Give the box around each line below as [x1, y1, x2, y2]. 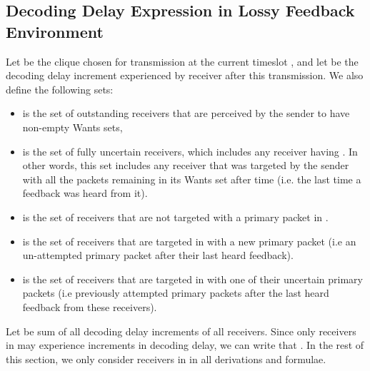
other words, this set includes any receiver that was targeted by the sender [22, 158, 349, 173]
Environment [6, 20, 104, 42]
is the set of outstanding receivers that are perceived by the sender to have [22, 106, 350, 121]
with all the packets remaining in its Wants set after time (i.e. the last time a [22, 171, 361, 186]
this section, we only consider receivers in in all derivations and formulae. [6, 351, 326, 366]
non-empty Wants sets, [22, 119, 123, 134]
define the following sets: [6, 81, 114, 96]
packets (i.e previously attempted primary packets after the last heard [22, 285, 329, 300]
